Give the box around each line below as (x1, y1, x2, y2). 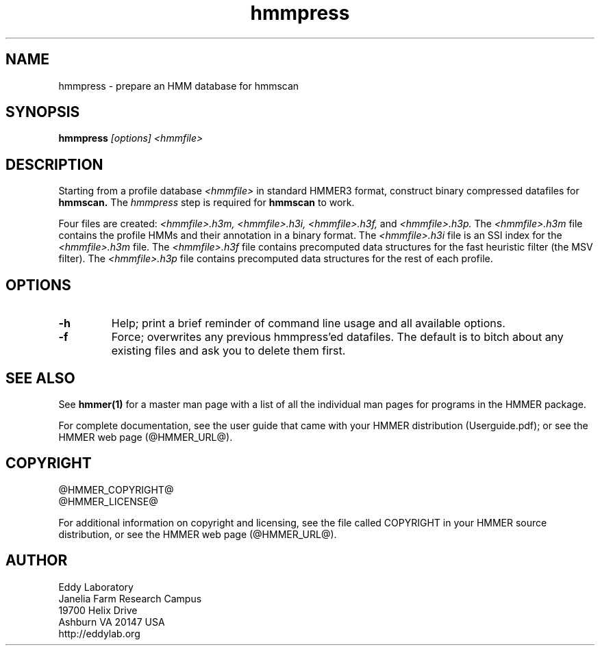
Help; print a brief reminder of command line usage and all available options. (111, 316, 505, 331)
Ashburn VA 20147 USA (58, 615, 165, 628)
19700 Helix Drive (58, 604, 138, 616)
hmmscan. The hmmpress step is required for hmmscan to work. (58, 196, 355, 209)
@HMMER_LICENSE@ (58, 495, 158, 507)
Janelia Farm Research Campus (58, 592, 202, 604)
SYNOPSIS (5, 103, 80, 121)
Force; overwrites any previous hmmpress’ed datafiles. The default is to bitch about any (111, 330, 564, 344)
